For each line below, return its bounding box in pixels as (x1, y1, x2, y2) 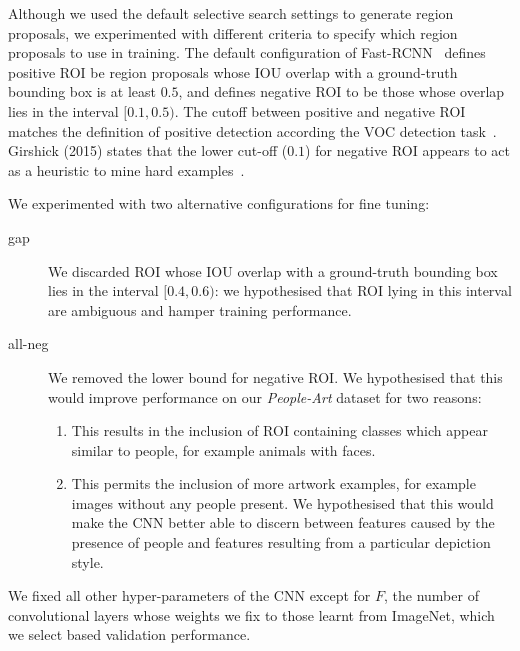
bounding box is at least (8, 81, 156, 102)
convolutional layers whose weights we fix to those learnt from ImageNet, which (8, 604, 495, 625)
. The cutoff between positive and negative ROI (174, 100, 466, 121)
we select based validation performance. (8, 624, 251, 645)
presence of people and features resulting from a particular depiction (71, 532, 491, 553)
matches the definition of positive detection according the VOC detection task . (8, 120, 497, 141)
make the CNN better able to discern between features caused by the (71, 512, 495, 533)
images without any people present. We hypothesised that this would (71, 492, 494, 513)
